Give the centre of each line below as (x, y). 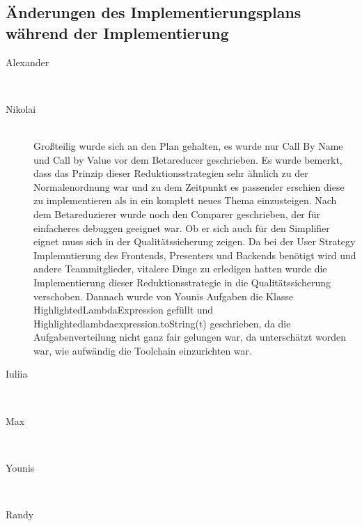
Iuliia (17, 374)
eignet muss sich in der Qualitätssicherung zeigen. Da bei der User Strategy (195, 241)
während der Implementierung (117, 32)
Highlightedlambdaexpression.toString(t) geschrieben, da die (162, 323)
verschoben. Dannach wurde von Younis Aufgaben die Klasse (164, 296)
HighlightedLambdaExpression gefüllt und (124, 310)
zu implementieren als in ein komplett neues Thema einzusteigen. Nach (185, 200)
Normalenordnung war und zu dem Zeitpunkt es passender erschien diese (189, 186)
